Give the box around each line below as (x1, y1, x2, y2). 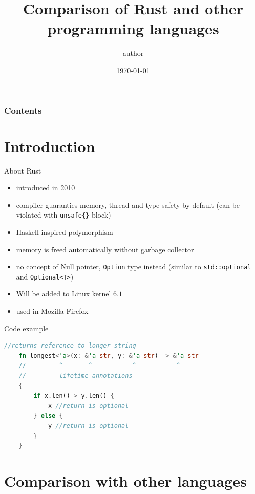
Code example (4, 323, 49, 333)
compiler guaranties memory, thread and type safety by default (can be (16, 199, 240, 210)
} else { (33, 412, 63, 420)
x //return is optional (48, 402, 129, 410)
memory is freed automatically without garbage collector (16, 244, 194, 254)
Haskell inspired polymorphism (16, 226, 113, 237)
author (122, 48, 144, 58)
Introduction (4, 135, 95, 156)
